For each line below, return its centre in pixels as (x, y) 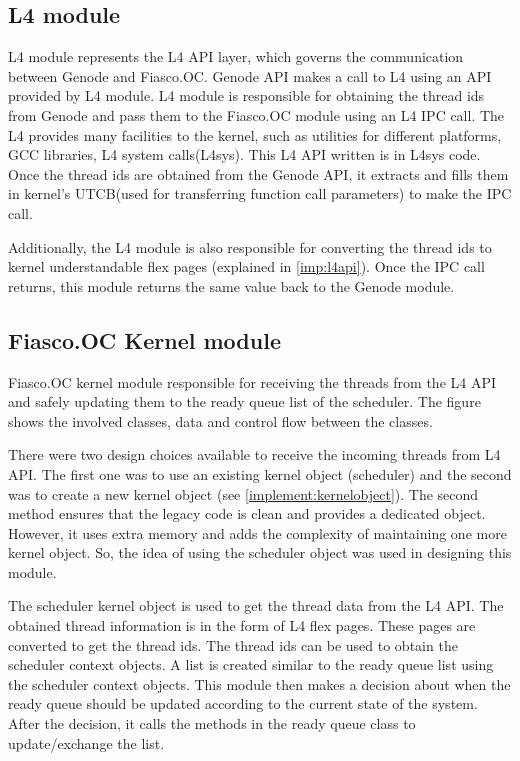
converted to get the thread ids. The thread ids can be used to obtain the (233, 644)
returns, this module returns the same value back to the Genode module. (231, 285)
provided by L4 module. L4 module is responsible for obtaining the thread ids (246, 95)
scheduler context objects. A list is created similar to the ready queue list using (251, 664)
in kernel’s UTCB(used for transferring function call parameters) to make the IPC (260, 193)
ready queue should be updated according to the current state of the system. (243, 703)
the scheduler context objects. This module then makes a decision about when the (259, 683)
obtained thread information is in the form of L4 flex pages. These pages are (242, 625)
